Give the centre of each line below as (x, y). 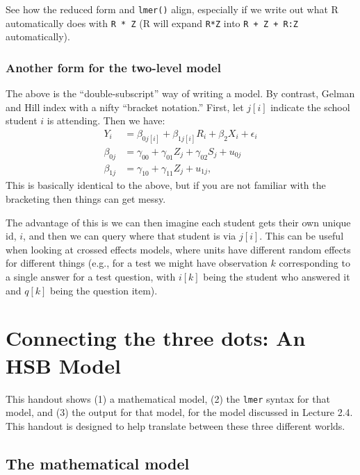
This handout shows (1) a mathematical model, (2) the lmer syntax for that (168, 398)
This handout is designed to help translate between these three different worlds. (175, 425)
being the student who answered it (277, 277)
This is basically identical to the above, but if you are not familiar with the (166, 185)
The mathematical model (98, 463)
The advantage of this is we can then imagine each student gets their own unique (178, 222)
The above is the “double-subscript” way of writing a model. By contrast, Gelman (180, 93)
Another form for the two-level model (113, 67)
